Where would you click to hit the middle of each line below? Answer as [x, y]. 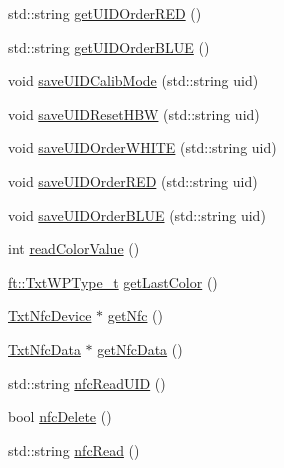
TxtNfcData [44, 348]
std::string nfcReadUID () [87, 382]
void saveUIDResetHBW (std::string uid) [134, 113]
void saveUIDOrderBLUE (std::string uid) [137, 214]
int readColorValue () [74, 248]
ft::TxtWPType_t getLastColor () [113, 281]
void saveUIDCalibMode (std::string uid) [133, 80]
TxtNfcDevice [50, 315]
